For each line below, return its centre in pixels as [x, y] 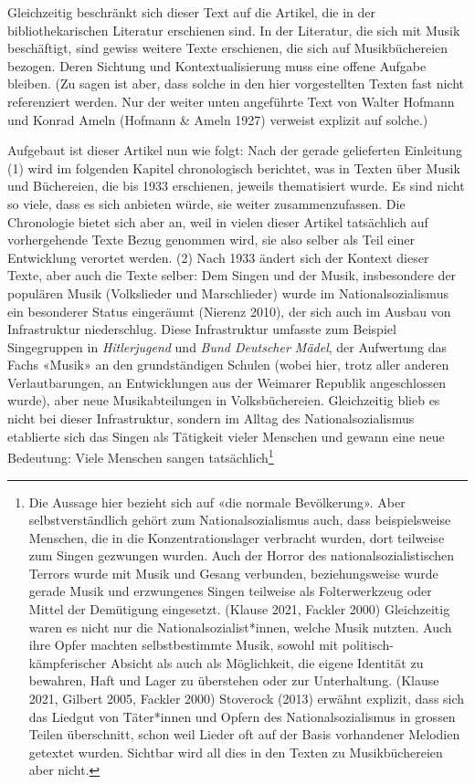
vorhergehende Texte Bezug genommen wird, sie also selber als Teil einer [211, 240]
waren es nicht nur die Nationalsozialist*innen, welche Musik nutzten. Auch [240, 627]
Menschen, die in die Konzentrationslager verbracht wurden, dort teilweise [237, 537]
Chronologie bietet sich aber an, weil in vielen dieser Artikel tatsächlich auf [218, 221]
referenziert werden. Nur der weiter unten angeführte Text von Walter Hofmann [231, 101]
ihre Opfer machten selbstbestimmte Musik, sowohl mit [184, 645]
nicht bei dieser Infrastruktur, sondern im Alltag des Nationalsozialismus [211, 418]
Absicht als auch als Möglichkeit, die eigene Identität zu [267, 662]
